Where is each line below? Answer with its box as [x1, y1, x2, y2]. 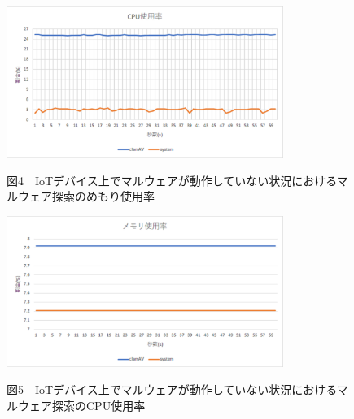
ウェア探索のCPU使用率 [17, 397, 146, 413]
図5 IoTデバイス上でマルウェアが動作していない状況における [7, 381, 337, 398]
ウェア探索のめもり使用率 [17, 188, 155, 205]
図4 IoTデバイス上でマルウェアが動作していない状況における [7, 171, 337, 188]
